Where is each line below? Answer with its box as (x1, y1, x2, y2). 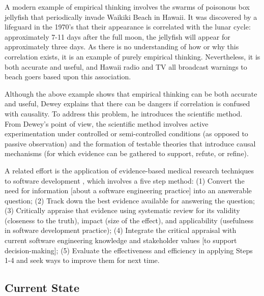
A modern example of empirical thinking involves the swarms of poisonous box (5, 2, 250, 12)
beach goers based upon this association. (5, 71, 131, 82)
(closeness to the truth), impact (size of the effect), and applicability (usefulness (5, 215, 254, 225)
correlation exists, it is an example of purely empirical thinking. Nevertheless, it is (5, 51, 260, 62)
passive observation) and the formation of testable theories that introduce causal (5, 138, 256, 149)
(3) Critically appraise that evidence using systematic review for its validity (5, 205, 240, 216)
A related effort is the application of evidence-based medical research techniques (5, 165, 254, 175)
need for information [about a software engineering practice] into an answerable (5, 185, 252, 196)
